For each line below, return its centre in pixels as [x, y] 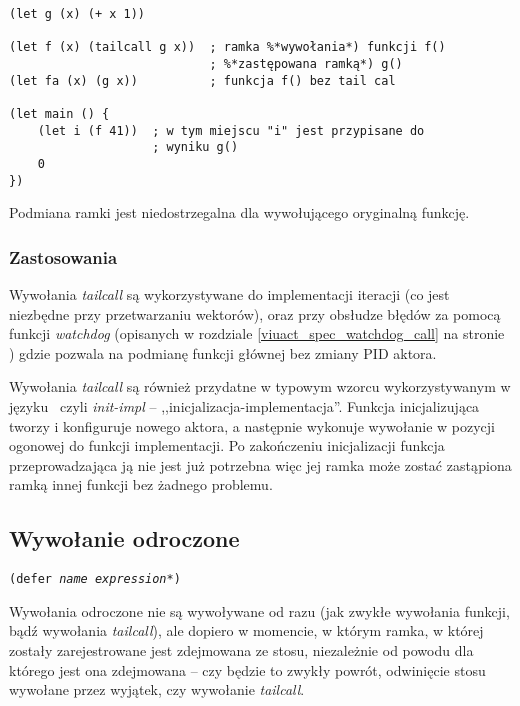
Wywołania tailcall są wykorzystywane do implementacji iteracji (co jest [229, 294]
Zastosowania [63, 256]
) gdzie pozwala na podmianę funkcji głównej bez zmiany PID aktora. [223, 352]
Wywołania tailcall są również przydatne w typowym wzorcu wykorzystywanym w [260, 386]
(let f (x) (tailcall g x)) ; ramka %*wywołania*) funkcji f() [227, 47]
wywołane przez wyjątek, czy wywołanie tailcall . [157, 689]
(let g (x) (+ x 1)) [77, 14]
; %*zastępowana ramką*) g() [306, 63]
